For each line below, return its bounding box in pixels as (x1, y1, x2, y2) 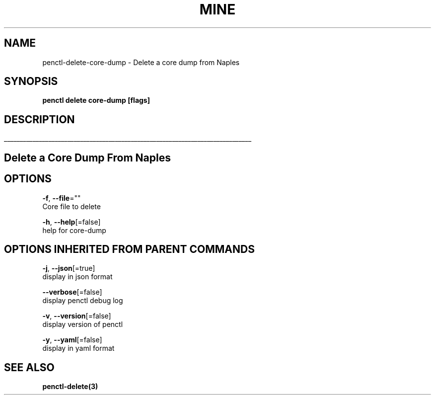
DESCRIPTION (4, 113, 75, 126)
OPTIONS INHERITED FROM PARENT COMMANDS (4, 242, 255, 255)
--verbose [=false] (42, 288, 102, 297)
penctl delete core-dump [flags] (42, 96, 150, 105)
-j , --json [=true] (42, 264, 95, 273)
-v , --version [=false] (42, 312, 111, 320)
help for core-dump (42, 226, 106, 235)
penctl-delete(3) (42, 382, 98, 391)
